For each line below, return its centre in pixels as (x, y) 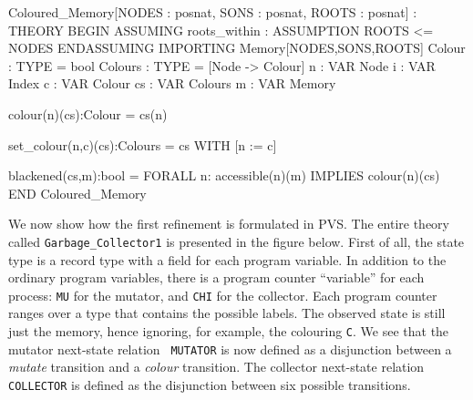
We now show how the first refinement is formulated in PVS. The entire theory (229, 224)
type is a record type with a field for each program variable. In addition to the (227, 259)
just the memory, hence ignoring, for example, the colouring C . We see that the (229, 331)
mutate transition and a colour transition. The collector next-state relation (216, 367)
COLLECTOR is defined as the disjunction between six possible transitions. (210, 384)
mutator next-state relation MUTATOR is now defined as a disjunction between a (230, 349)
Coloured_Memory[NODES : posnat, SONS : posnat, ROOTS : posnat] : (213, 12)
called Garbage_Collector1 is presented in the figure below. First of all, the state (236, 241)
